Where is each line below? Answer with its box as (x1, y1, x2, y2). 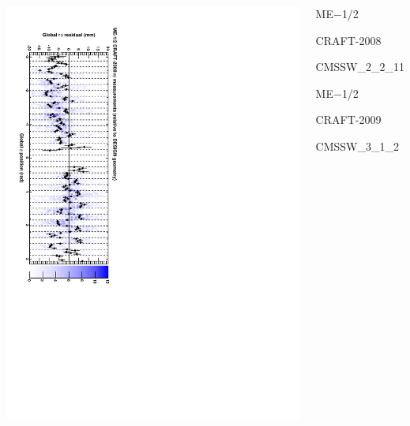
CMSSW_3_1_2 (315, 137, 399, 154)
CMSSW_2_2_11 (315, 58, 404, 75)
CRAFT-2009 (315, 111, 382, 128)
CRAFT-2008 (315, 32, 382, 48)
